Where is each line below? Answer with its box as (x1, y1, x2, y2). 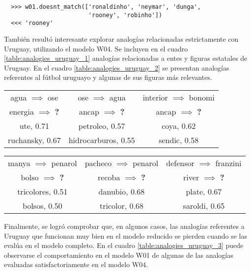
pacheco (84, 157, 112, 169)
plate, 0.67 (186, 185, 222, 197)
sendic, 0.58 (159, 134, 199, 146)
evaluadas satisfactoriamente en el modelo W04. (4, 259, 148, 270)
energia (9, 105, 34, 117)
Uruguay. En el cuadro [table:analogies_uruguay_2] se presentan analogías (4, 62, 229, 73)
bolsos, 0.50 (23, 199, 62, 211)
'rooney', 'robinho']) (88, 11, 163, 19)
